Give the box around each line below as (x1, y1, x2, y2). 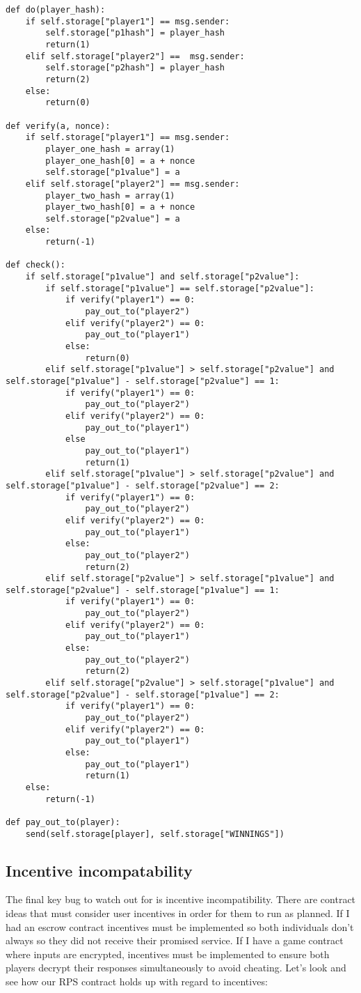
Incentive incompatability (6, 859, 193, 881)
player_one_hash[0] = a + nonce (45, 155, 195, 166)
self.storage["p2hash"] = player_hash (45, 63, 225, 73)
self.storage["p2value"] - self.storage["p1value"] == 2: (6, 689, 280, 700)
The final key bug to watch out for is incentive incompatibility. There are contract (6, 892, 356, 907)
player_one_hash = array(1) (45, 144, 175, 154)
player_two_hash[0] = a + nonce (45, 202, 195, 213)
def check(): (6, 260, 65, 270)
